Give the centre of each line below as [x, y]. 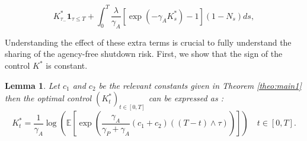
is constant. [67, 65]
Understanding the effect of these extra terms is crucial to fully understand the [148, 42]
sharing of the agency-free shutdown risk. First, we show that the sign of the [144, 54]
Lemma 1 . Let [32, 85]
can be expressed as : [186, 98]
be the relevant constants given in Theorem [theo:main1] [200, 85]
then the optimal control [48, 98]
